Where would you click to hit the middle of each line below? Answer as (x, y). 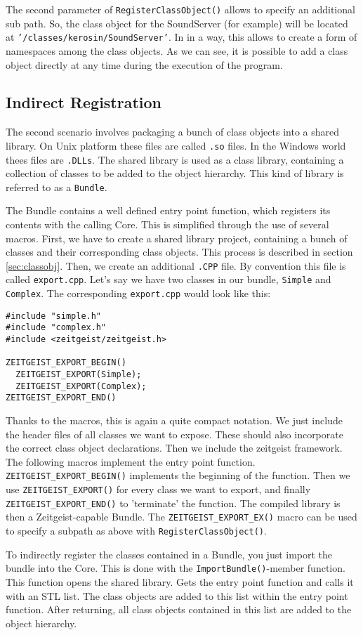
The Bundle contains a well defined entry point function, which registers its (168, 210)
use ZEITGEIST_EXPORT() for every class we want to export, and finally (158, 489)
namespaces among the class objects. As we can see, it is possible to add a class (177, 50)
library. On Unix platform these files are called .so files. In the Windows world (176, 145)
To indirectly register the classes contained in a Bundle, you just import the (169, 554)
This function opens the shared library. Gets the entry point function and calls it (180, 581)
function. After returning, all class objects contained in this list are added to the (179, 609)
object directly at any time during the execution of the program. (144, 64)
